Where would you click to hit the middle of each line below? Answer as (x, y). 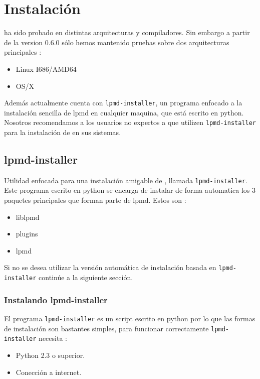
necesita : (53, 338)
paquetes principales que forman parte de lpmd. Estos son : (95, 200)
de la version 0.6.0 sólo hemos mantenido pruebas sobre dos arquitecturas (117, 42)
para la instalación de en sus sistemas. (63, 132)
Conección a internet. (49, 372)
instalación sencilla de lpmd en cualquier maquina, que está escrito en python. (124, 112)
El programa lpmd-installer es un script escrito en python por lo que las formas (130, 318)
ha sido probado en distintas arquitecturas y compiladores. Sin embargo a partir (127, 32)
